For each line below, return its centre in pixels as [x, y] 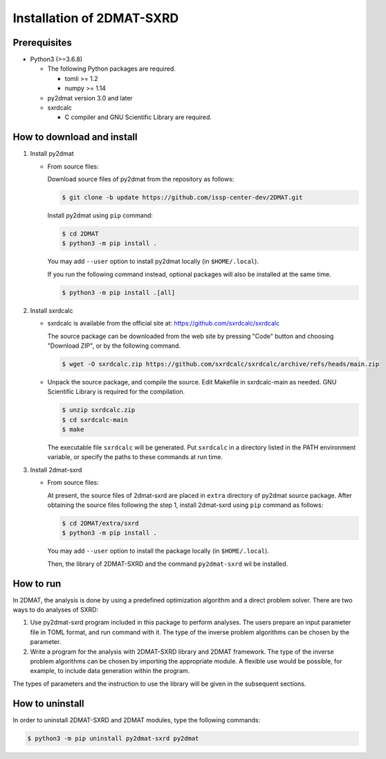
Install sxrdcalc [52, 310]
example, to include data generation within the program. [110, 671]
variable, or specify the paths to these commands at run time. [135, 457]
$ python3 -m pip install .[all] [119, 292]
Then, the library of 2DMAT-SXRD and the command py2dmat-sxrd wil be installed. [168, 564]
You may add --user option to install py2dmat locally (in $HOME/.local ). [153, 261]
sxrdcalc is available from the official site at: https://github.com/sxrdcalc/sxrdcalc [164, 323]
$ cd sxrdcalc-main [95, 420]
